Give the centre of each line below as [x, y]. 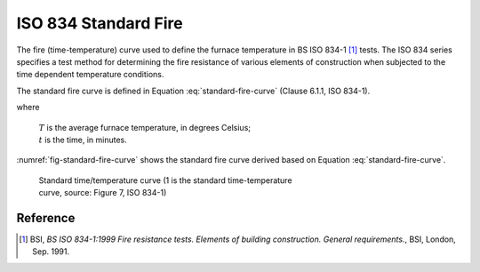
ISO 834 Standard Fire [100, 23]
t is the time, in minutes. [83, 140]
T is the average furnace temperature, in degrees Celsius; [144, 127]
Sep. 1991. [51, 252]
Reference [46, 218]
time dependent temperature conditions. [90, 75]
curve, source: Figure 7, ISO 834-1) [103, 193]
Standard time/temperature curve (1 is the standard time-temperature [165, 180]
